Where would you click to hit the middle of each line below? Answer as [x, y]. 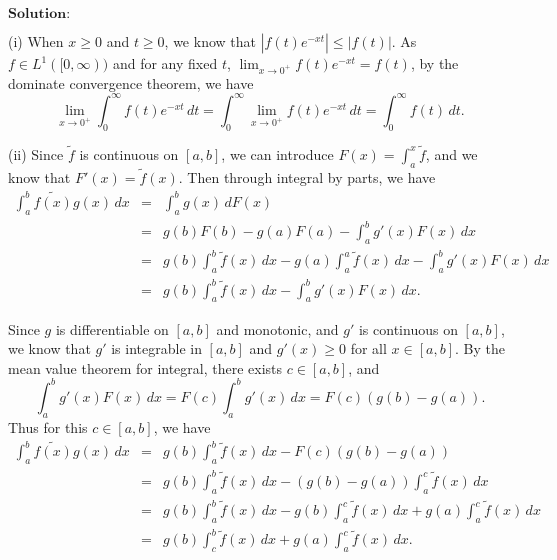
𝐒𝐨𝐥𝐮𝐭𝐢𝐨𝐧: [39, 14]
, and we [451, 153]
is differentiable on [112, 328]
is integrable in [156, 348]
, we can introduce [277, 153]
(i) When [36, 41]
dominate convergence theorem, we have [131, 82]
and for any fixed [165, 63]
